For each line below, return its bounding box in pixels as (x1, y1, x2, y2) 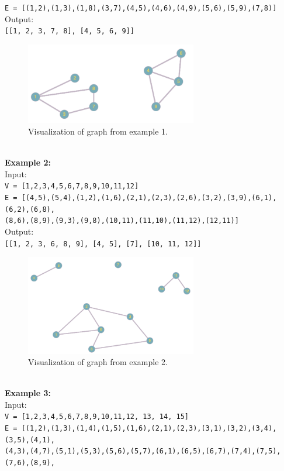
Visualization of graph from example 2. (28, 356, 168, 368)
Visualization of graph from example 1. (28, 125, 168, 137)
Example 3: (5, 387, 51, 399)
